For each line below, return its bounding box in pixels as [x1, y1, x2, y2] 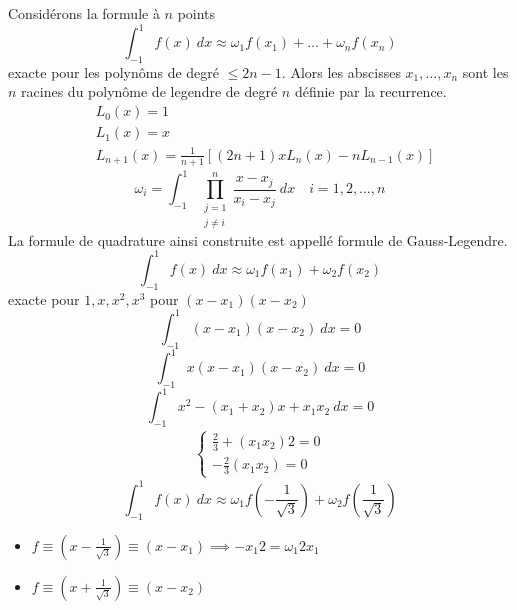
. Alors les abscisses [281, 61, 401, 82]
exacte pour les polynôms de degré [8, 61, 219, 82]
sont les [462, 61, 509, 82]
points [177, 3, 216, 23]
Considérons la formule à [8, 3, 160, 23]
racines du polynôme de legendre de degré [21, 81, 278, 102]
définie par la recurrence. [294, 81, 447, 102]
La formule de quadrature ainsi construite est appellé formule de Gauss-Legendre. [8, 229, 508, 250]
